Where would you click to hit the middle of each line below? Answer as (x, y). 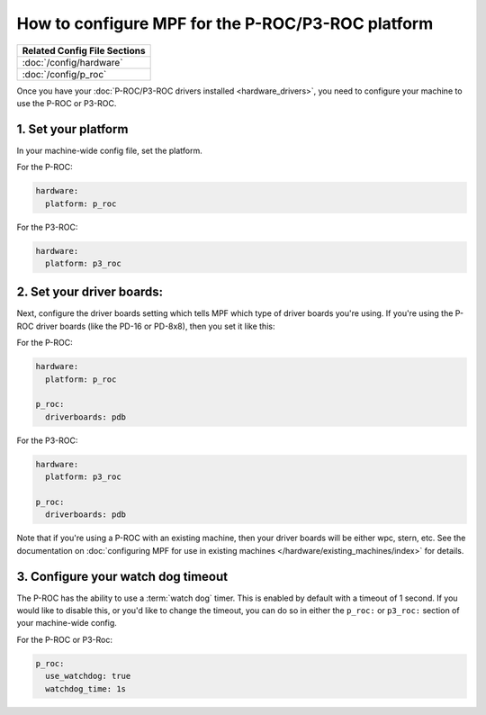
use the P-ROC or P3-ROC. (67, 103)
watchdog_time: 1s (85, 688)
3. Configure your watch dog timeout (122, 576)
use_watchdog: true (88, 676)
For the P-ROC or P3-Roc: (64, 639)
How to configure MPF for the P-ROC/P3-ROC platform (225, 23)
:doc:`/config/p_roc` (64, 74)
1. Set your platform (72, 129)
